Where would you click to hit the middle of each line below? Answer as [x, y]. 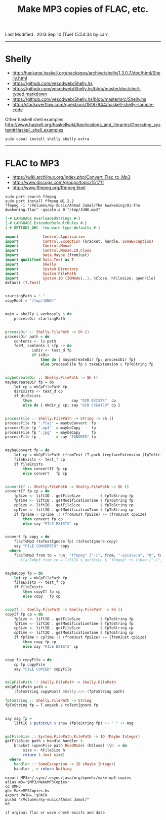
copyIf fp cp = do [24, 614]
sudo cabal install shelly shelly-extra [47, 139]
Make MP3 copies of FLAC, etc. [83, 9]
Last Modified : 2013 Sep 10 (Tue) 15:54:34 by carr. [57, 34]
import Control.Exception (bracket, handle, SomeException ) [79, 241]
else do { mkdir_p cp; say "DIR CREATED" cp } [72, 406]
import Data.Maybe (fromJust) [47, 255]
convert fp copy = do [27, 537]
